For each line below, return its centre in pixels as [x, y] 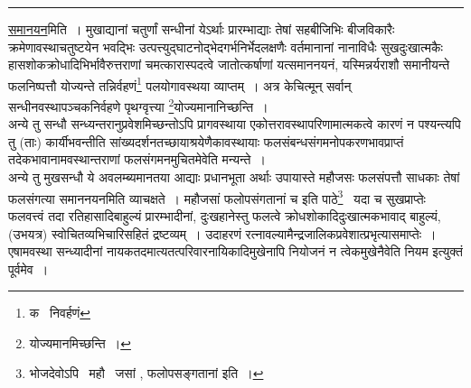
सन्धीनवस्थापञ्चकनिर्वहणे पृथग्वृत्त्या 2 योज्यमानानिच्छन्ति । [138, 105]
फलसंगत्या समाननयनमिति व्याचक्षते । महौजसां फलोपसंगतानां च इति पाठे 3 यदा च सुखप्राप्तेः [217, 197]
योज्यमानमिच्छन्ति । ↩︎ [80, 342]
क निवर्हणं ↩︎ [60, 313]
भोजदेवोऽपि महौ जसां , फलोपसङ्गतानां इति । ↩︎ [146, 373]
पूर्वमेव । [28, 268]
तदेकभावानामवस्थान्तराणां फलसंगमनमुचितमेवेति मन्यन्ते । [137, 159]
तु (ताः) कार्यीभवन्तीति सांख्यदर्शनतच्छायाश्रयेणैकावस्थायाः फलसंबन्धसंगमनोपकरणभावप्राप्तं [206, 141]
